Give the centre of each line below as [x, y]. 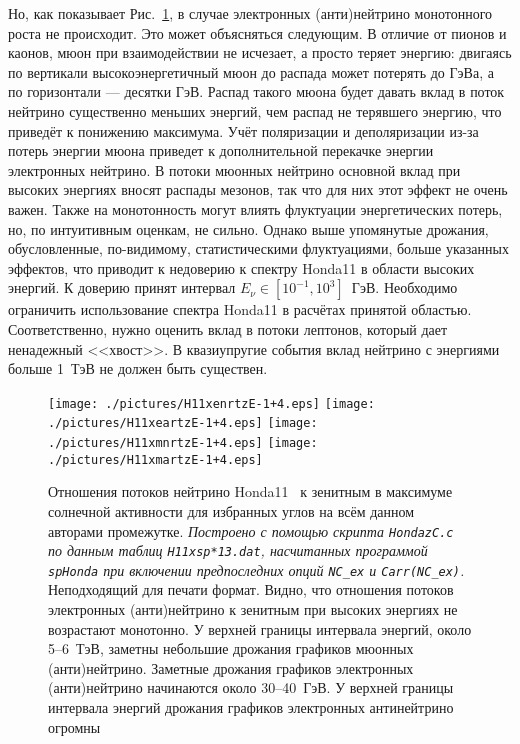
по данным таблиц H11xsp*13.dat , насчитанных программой [238, 550]
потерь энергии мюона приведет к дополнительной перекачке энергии [221, 150]
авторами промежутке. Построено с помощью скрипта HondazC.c [251, 530]
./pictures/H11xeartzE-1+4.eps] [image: [183, 423]
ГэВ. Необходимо [404, 287]
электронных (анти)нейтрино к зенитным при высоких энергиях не [253, 609]
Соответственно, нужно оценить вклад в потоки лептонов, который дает [228, 328]
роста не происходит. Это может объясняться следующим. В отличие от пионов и [257, 32]
